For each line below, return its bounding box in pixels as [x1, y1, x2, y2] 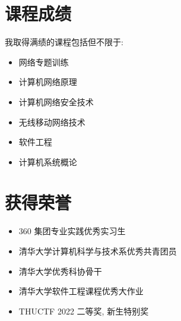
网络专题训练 [18, 55, 69, 68]
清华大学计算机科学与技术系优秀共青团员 [18, 245, 177, 257]
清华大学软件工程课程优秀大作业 [18, 285, 144, 297]
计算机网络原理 [18, 75, 77, 88]
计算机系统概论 [18, 155, 77, 168]
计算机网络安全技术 [18, 95, 94, 108]
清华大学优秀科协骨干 [18, 265, 102, 277]
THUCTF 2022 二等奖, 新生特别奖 [18, 304, 149, 317]
